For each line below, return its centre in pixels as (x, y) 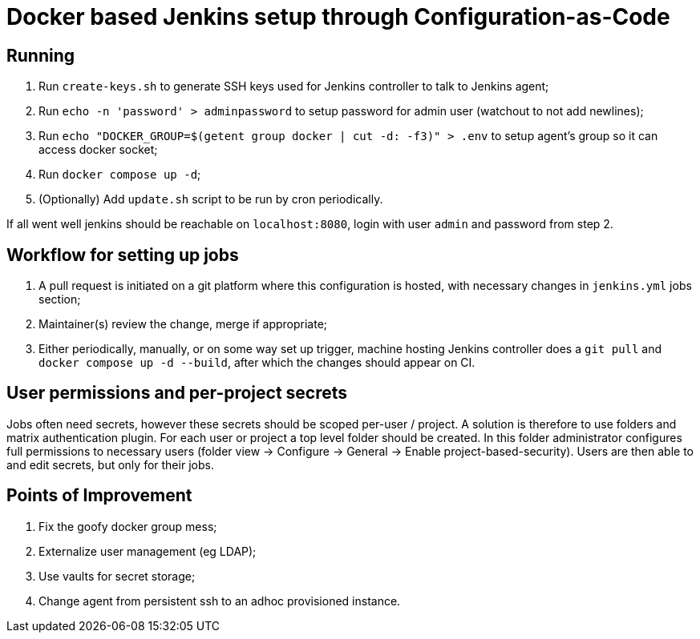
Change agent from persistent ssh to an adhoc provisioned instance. (220, 601)
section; (60, 299)
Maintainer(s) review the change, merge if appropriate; (183, 324)
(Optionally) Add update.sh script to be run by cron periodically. (211, 199)
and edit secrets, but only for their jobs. (110, 464)
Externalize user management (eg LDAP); (148, 551)
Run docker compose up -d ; (120, 175)
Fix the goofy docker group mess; (128, 526)
